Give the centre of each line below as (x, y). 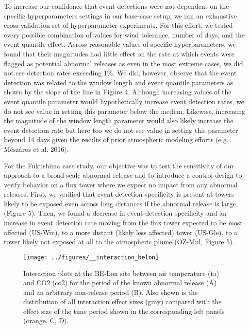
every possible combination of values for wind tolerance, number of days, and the (124, 34)
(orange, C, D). (46, 320)
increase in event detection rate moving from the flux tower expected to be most (123, 223)
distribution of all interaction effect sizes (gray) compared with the (123, 302)
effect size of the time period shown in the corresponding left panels (124, 311)
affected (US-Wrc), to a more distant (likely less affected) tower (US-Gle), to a (121, 232)
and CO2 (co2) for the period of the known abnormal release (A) (120, 283)
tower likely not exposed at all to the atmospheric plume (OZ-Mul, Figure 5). (119, 242)
